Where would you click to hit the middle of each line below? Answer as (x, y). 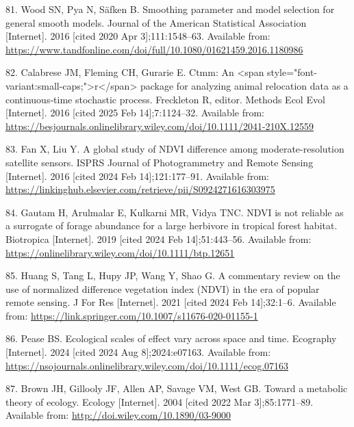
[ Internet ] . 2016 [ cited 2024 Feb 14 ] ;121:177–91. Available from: (137, 176)
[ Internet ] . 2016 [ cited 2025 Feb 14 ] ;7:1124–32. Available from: (135, 113)
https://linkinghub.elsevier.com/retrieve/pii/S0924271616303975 (140, 189)
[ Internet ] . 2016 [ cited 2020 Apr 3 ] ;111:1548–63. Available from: (138, 36)
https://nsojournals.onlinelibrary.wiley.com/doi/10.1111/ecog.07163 (147, 365)
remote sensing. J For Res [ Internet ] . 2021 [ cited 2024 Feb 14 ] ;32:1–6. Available (171, 302)
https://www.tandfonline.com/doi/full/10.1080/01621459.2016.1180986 (154, 49)
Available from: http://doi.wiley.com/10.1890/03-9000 (118, 415)
